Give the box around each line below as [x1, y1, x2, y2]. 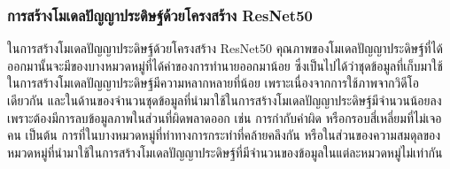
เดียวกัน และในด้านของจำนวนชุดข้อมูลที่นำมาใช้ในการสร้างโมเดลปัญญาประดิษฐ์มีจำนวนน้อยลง [7, 91, 442, 109]
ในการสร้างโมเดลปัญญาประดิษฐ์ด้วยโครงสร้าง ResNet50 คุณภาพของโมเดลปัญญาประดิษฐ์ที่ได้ [7, 39, 444, 58]
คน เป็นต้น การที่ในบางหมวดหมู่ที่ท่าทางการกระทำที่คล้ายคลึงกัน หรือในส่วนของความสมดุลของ [7, 126, 441, 144]
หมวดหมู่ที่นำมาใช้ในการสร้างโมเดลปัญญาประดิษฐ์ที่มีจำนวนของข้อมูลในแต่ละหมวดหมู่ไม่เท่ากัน [7, 142, 443, 161]
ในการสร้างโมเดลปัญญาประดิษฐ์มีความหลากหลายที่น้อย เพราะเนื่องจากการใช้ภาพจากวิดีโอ [7, 73, 420, 92]
